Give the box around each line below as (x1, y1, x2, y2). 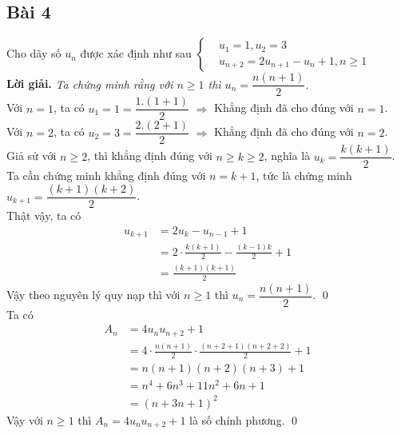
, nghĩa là (264, 147, 311, 164)
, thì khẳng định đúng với (87, 147, 212, 164)
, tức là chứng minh (256, 167, 352, 184)
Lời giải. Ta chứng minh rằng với (6, 75, 173, 92)
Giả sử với (6, 147, 57, 164)
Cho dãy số (6, 45, 62, 62)
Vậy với (6, 411, 43, 428)
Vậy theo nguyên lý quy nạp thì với (6, 286, 181, 302)
